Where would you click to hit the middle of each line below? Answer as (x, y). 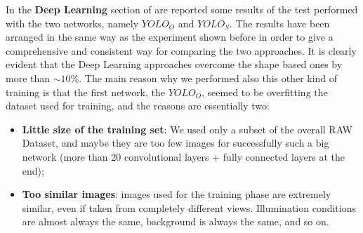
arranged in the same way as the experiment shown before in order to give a (170, 37)
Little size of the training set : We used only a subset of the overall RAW (187, 129)
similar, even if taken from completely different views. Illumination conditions (189, 207)
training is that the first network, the (86, 92)
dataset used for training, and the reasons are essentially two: (138, 106)
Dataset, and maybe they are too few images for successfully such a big (176, 143)
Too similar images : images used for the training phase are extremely (177, 194)
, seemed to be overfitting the (265, 92)
